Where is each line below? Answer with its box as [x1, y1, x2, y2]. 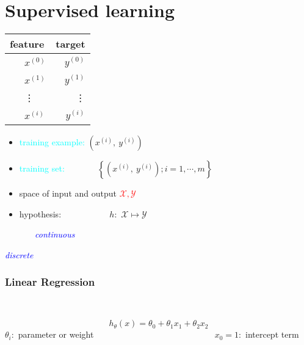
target [56, 37, 85, 51]
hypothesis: [19, 207, 62, 220]
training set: [19, 162, 65, 175]
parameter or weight [18, 328, 94, 341]
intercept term [245, 328, 299, 341]
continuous [35, 228, 75, 241]
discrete [5, 248, 34, 261]
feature [10, 37, 45, 51]
